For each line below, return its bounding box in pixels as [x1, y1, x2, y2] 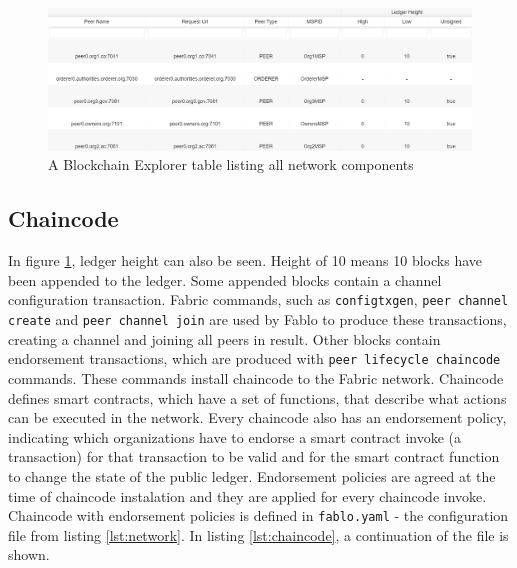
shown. [8, 544, 50, 565]
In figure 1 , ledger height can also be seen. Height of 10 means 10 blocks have [8, 250, 482, 271]
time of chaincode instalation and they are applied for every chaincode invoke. [8, 485, 487, 506]
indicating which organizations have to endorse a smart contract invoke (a [8, 426, 462, 447]
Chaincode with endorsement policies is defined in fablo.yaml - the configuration [8, 505, 509, 526]
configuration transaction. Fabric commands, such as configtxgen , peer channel [8, 289, 509, 310]
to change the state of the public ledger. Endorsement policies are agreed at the [8, 465, 496, 486]
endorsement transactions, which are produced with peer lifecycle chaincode [8, 348, 501, 369]
